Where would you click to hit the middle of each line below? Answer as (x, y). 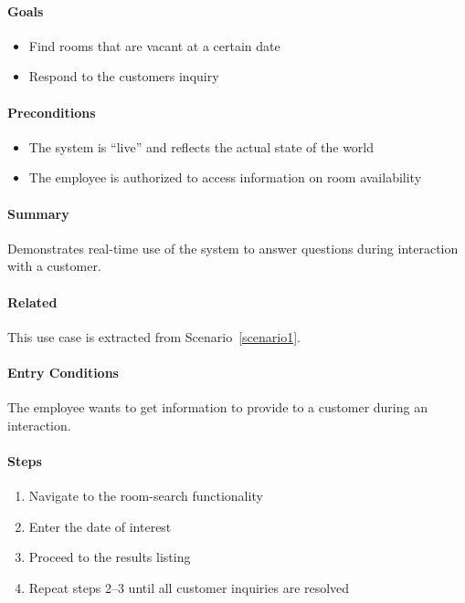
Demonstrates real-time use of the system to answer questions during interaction (233, 248)
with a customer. (54, 266)
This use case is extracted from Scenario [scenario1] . (154, 336)
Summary (38, 213)
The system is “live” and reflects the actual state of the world (201, 146)
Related (32, 301)
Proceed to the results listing (110, 557)
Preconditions (52, 112)
